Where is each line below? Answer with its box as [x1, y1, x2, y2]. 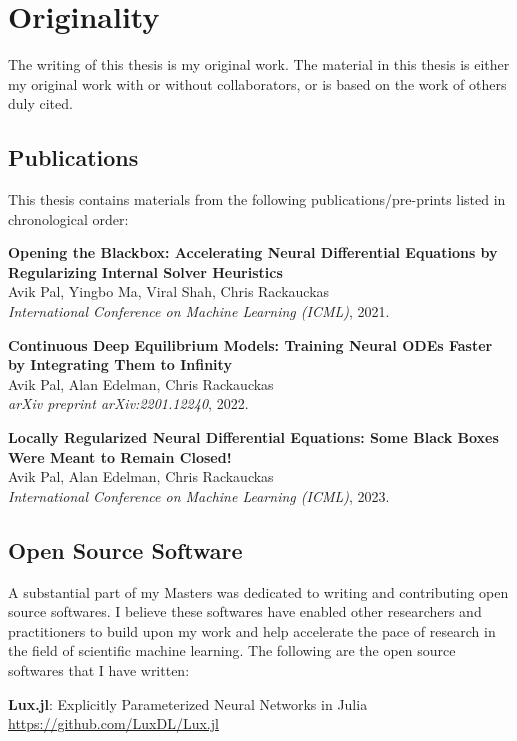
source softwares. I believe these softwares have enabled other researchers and [8, 601, 482, 622]
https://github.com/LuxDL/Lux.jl [8, 713, 219, 734]
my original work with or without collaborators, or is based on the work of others [8, 73, 507, 94]
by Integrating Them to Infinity [8, 354, 232, 375]
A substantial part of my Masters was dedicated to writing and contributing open [8, 581, 509, 602]
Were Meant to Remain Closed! [8, 446, 232, 467]
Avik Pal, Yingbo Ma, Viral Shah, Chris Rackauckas [8, 281, 330, 302]
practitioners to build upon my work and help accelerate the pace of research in [8, 620, 496, 641]
